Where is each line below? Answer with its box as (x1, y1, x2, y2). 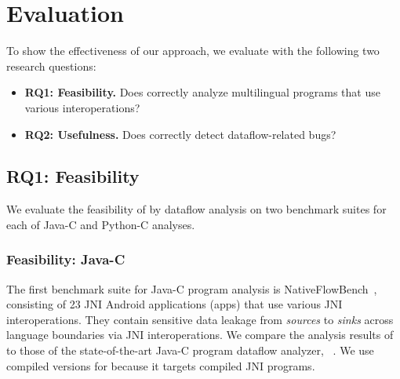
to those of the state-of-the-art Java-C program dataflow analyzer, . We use (6, 342, 374, 359)
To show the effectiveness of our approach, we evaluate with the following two (6, 42, 380, 59)
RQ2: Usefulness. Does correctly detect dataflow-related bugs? (24, 126, 336, 142)
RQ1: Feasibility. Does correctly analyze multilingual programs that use (24, 84, 380, 100)
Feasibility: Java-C (6, 250, 125, 269)
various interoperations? (24, 99, 140, 115)
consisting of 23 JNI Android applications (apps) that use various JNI (6, 296, 343, 312)
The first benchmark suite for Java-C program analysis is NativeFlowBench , (6, 280, 377, 297)
